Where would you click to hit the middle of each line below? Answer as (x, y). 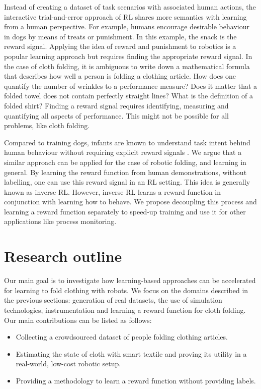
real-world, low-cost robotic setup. (68, 364)
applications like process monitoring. (60, 221)
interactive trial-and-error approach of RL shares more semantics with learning (125, 16)
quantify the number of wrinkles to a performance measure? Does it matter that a (131, 86)
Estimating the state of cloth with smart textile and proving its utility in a (131, 353)
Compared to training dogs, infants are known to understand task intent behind (127, 142)
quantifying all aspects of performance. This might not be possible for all (116, 115)
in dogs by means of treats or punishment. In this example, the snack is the (120, 36)
